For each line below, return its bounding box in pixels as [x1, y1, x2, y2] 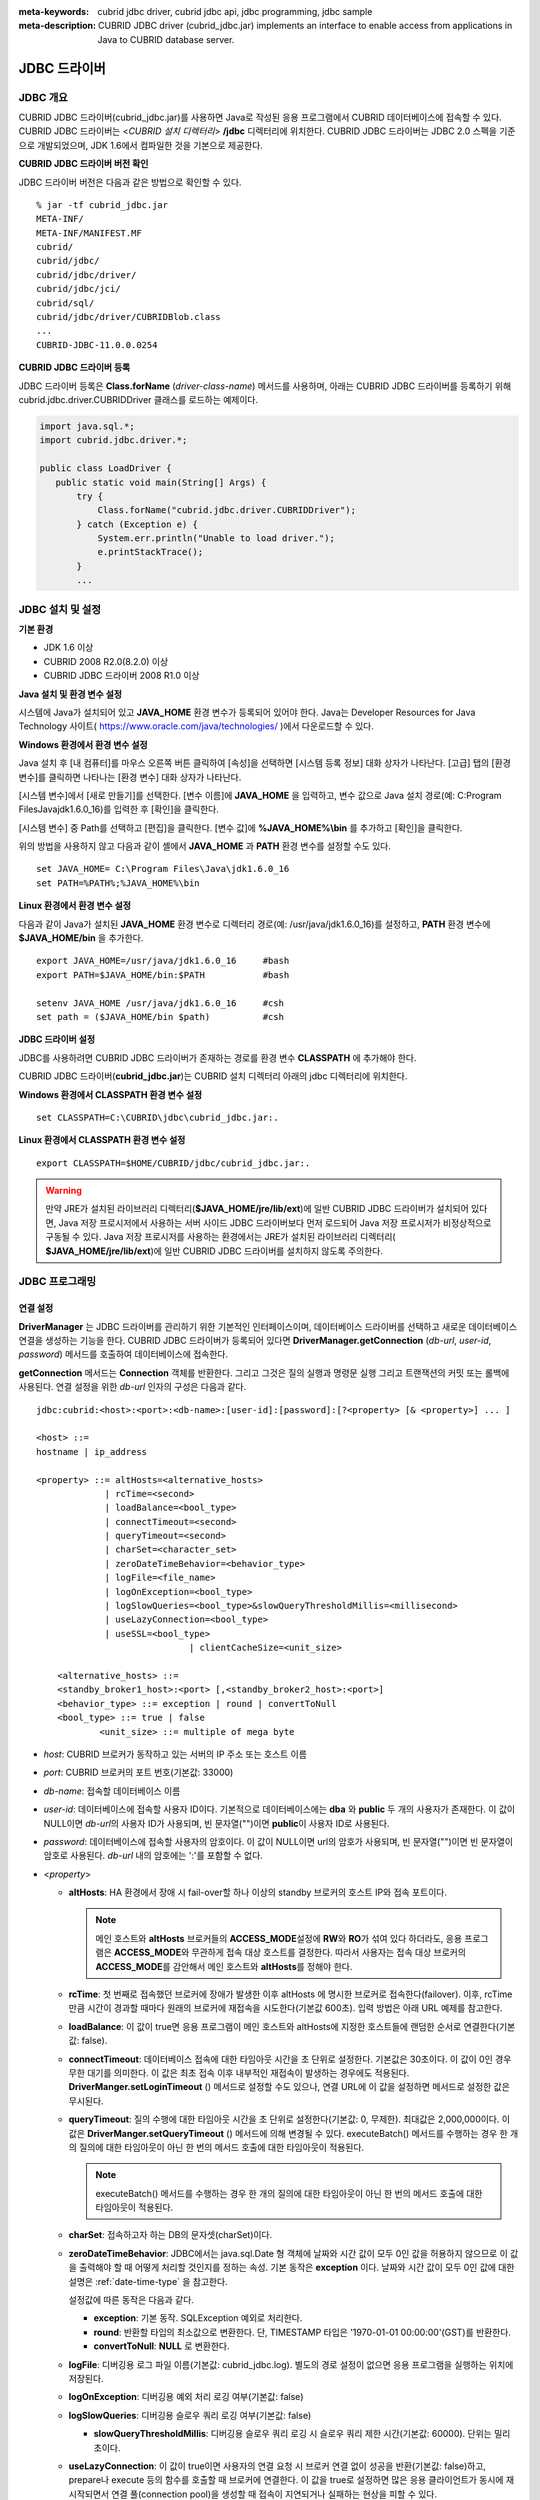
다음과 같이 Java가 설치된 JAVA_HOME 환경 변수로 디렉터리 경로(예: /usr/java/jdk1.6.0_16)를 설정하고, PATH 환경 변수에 [18, 918, 491, 930]
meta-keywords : [18, 6, 90, 17]
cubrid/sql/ [36, 297, 95, 309]
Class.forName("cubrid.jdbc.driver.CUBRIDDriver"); [97, 505, 357, 516]
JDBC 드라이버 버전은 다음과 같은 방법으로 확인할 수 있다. [18, 176, 242, 188]
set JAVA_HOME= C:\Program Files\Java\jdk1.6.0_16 [36, 863, 290, 875]
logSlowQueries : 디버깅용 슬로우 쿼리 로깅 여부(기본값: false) [68, 2409, 312, 2421]
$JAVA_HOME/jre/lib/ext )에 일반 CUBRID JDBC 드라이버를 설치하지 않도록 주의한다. [45, 1245, 384, 1257]
